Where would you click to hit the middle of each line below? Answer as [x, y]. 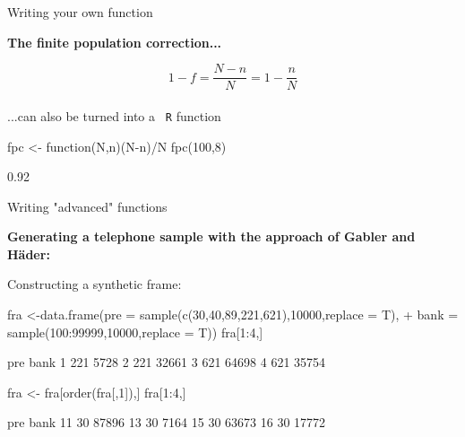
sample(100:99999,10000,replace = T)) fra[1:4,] [135, 332]
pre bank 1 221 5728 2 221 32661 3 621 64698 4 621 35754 [167, 362]
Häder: [29, 253]
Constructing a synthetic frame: [95, 284]
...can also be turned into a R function [114, 115]
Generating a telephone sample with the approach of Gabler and [211, 236]
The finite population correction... [115, 42]
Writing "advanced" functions [87, 206]
